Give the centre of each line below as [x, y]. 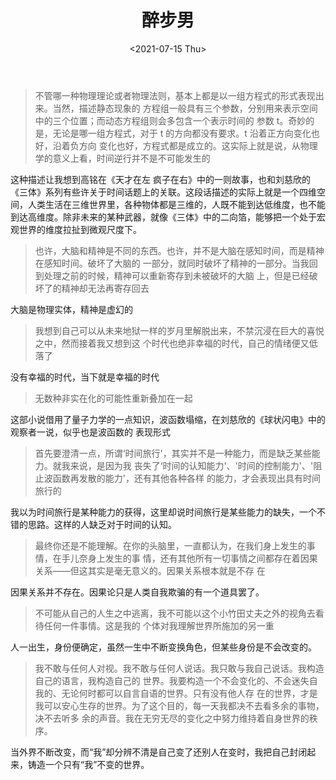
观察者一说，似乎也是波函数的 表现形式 [90, 432]
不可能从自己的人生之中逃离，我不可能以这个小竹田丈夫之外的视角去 [175, 613]
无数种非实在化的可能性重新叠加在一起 [113, 398]
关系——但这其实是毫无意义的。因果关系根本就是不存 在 [150, 570]
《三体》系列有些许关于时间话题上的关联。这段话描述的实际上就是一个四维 [163, 192]
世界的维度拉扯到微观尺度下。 [80, 229]
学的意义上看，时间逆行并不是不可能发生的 [122, 158]
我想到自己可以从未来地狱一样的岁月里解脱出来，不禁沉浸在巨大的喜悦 [179, 330]
